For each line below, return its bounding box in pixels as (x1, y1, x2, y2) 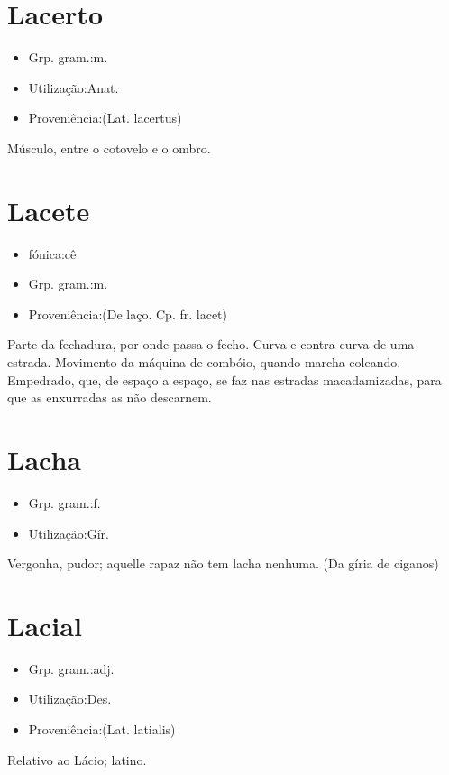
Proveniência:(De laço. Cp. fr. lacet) (28, 304, 227, 323)
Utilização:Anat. (28, 78, 119, 97)
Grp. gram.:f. (28, 493, 101, 512)
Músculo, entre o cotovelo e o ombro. (7, 138, 211, 157)
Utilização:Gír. (28, 523, 110, 542)
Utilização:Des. (28, 689, 112, 708)
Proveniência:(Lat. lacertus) (28, 108, 182, 127)
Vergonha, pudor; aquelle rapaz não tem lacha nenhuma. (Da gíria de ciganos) (7, 554, 439, 573)
